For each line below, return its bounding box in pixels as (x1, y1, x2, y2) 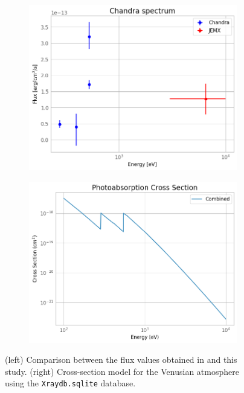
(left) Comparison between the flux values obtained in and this (5, 353, 237, 366)
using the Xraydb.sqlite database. (5, 377, 136, 389)
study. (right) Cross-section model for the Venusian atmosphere (5, 365, 239, 377)
